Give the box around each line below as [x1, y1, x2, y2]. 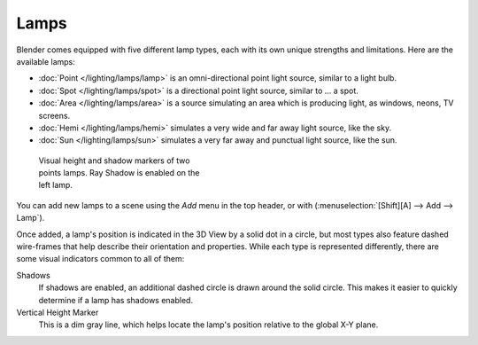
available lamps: [16, 56, 75, 67]
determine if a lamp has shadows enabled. [38, 294, 194, 305]
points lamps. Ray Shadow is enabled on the [38, 168, 200, 178]
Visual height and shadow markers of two [38, 155, 190, 166]
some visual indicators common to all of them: [16, 254, 185, 264]
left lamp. [38, 180, 73, 191]
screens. [38, 110, 71, 121]
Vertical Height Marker [16, 307, 99, 318]
